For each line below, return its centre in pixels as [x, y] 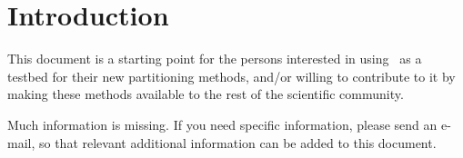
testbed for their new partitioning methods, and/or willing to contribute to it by [231, 76]
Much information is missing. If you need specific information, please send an [222, 124]
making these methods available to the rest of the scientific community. [206, 94]
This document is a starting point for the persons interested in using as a [215, 59]
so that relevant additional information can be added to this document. [237, 142]
